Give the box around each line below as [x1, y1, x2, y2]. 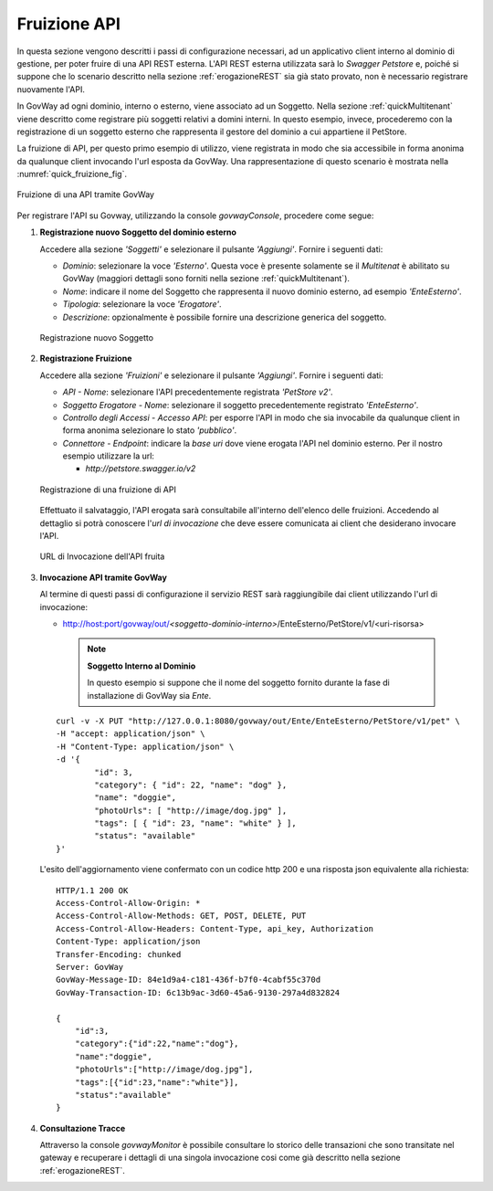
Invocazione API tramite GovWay [39, 572, 168, 583]
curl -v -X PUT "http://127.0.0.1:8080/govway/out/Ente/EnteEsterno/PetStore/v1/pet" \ [56, 715, 461, 726]
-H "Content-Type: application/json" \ [56, 741, 235, 752]
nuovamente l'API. [16, 83, 86, 95]
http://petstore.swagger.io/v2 [85, 463, 196, 474]
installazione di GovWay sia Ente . [87, 690, 212, 701]
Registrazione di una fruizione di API [39, 484, 177, 495]
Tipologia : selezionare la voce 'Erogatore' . [62, 299, 222, 310]
